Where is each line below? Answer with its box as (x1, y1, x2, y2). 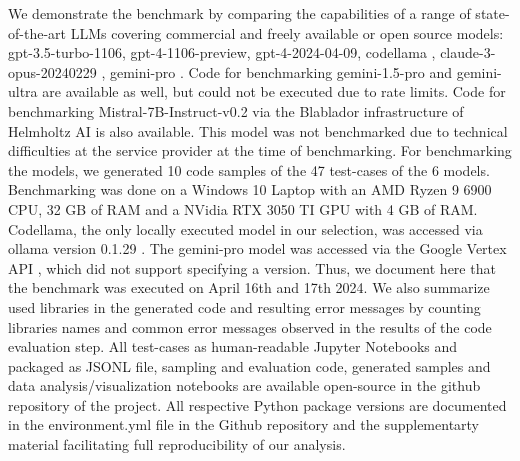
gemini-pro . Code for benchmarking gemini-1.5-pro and (109, 61, 453, 82)
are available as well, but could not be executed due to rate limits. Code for (42, 81, 506, 102)
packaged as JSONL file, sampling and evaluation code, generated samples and (8, 355, 491, 376)
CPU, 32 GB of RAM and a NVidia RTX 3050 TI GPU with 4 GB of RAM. (8, 198, 478, 219)
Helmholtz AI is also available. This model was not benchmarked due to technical (8, 120, 508, 141)
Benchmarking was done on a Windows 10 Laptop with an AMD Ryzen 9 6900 (8, 179, 492, 200)
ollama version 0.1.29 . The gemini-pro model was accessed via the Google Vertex (8, 238, 507, 259)
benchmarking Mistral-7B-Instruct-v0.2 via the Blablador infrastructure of (8, 100, 464, 121)
